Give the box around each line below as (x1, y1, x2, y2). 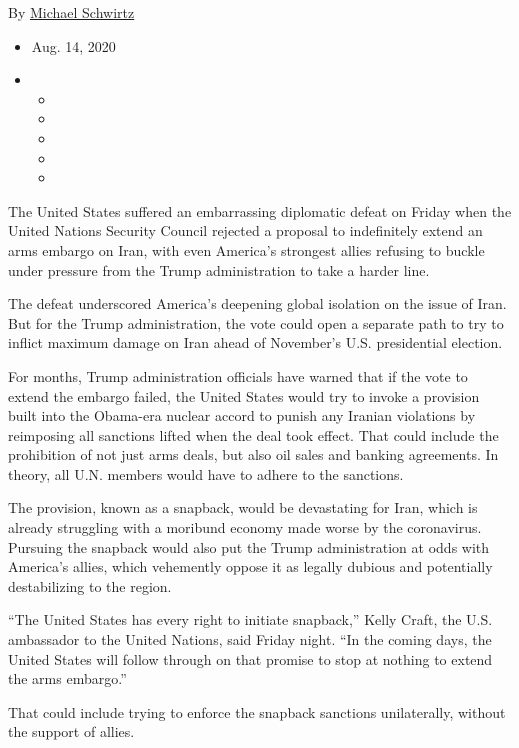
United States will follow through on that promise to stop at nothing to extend (8, 648, 493, 669)
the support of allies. (8, 721, 135, 742)
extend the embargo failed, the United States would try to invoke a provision (8, 385, 480, 406)
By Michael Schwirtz (8, 2, 135, 22)
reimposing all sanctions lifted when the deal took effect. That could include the (8, 424, 499, 445)
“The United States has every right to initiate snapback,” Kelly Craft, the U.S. (8, 609, 493, 630)
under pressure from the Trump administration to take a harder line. (8, 259, 430, 280)
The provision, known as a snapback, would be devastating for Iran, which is (8, 497, 478, 518)
